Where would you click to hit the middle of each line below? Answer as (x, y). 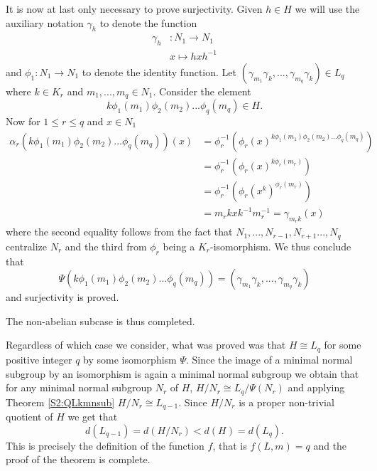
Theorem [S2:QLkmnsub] (60, 402)
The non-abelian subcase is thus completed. (100, 321)
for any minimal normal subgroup (79, 387)
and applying (316, 387)
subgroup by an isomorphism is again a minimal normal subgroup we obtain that (182, 373)
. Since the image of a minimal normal (269, 359)
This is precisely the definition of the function (105, 445)
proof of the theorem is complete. (78, 459)
